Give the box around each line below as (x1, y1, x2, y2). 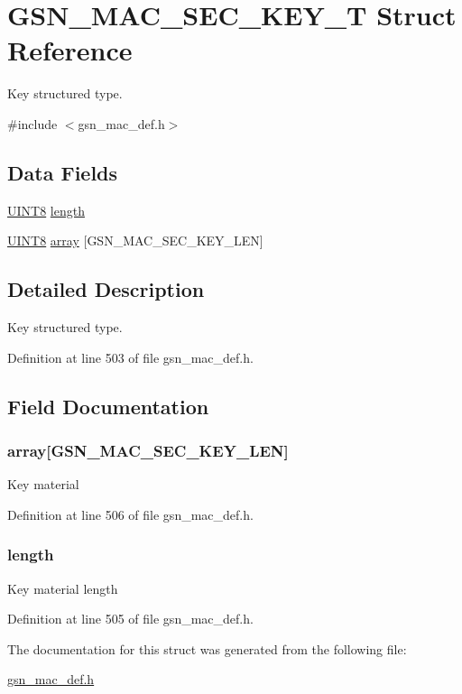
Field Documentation (7, 392, 209, 420)
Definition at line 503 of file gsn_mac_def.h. (7, 347, 254, 366)
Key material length (7, 578, 118, 597)
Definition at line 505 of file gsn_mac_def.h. (7, 609, 254, 628)
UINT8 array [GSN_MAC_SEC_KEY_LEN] (7, 231, 263, 250)
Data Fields (7, 158, 118, 186)
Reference (7, 32, 133, 69)
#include (7, 114, 58, 133)
